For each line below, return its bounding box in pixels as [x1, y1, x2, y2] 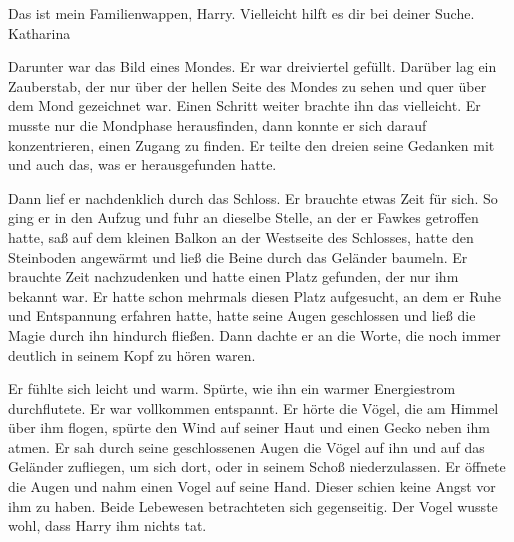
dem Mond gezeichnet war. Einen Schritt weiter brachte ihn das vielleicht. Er [8, 95, 481, 116]
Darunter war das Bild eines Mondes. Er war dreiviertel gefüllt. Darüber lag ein [8, 56, 497, 77]
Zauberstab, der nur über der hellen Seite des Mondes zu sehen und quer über [8, 75, 487, 96]
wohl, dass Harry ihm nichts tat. [8, 515, 207, 536]
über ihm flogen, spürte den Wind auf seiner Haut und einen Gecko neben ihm [8, 417, 490, 438]
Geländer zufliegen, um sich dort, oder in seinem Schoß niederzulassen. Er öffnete [8, 456, 506, 477]
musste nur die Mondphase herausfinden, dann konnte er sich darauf [8, 114, 427, 135]
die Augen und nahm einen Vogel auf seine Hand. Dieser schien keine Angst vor [8, 476, 496, 497]
